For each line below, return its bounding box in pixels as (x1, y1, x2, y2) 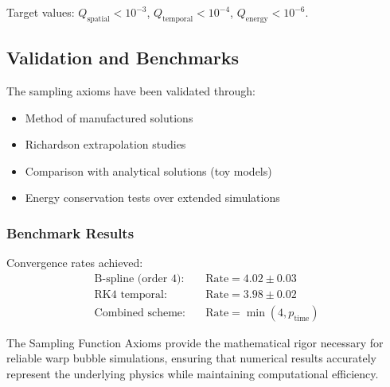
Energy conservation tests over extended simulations (25, 189, 280, 206)
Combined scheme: (94, 307, 185, 319)
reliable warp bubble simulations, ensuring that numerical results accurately (6, 350, 376, 366)
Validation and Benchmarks (6, 45, 240, 70)
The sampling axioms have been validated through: (6, 83, 255, 99)
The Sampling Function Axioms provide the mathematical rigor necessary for (6, 334, 384, 350)
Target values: (6, 4, 75, 20)
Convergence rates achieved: (6, 254, 143, 271)
